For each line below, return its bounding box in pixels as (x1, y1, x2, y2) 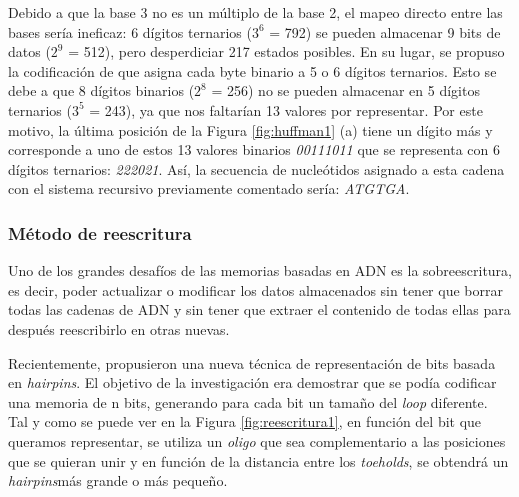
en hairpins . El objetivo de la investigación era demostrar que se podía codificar (8, 372, 497, 393)
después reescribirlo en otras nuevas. (8, 318, 230, 339)
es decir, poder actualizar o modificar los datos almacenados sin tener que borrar (8, 279, 503, 300)
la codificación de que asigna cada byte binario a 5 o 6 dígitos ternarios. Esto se (8, 60, 497, 81)
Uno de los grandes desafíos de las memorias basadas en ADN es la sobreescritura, (8, 260, 512, 281)
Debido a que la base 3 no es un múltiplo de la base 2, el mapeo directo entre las (8, 2, 503, 22)
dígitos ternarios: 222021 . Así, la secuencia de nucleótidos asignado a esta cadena (8, 158, 505, 179)
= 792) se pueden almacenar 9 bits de (269, 21, 501, 42)
